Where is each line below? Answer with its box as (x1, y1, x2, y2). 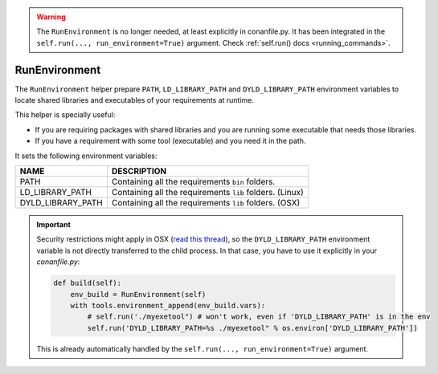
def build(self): (53, 278, 122, 288)
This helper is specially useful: (14, 110, 116, 120)
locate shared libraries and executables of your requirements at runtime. (14, 96, 255, 105)
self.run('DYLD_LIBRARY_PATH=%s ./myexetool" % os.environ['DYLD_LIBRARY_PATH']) (87, 323, 418, 332)
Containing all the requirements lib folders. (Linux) (111, 187, 305, 198)
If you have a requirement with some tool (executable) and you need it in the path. (35, 136, 306, 146)
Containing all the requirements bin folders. (111, 177, 276, 188)
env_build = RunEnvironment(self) (70, 290, 207, 299)
